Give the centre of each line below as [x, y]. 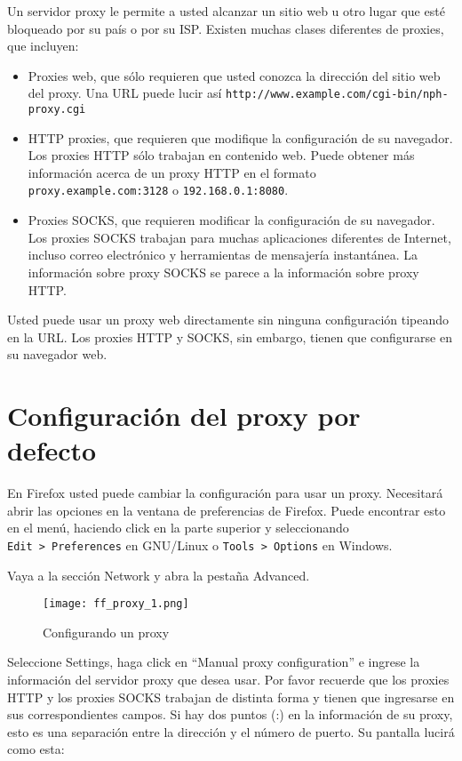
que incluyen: [43, 46]
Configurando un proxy [106, 632]
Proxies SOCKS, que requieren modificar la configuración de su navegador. [231, 220]
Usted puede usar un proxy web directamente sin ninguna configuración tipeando [228, 320]
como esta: [36, 749]
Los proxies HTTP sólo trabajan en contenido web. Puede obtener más [221, 155]
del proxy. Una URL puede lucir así [125, 93]
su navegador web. [57, 354]
